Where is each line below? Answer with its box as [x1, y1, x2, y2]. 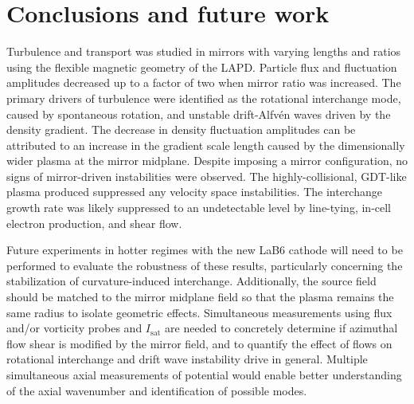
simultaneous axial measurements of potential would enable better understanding [6, 367, 402, 382]
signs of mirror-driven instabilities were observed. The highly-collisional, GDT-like [6, 167, 407, 184]
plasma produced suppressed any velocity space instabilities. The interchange [6, 183, 382, 200]
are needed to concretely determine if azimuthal [165, 320, 398, 336]
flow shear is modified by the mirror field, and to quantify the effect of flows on [6, 335, 393, 351]
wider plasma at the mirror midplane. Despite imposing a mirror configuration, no [6, 152, 408, 169]
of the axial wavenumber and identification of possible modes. [6, 382, 307, 398]
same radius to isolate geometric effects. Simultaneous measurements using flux [6, 304, 393, 320]
